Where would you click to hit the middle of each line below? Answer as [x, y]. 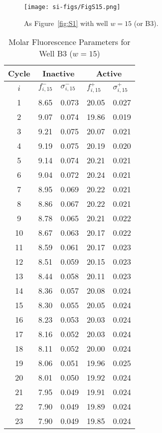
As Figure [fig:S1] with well [66, 23]
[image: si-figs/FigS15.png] [72, 7]
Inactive [59, 73]
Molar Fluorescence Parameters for [70, 42]
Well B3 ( [56, 53]
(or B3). [146, 23]
